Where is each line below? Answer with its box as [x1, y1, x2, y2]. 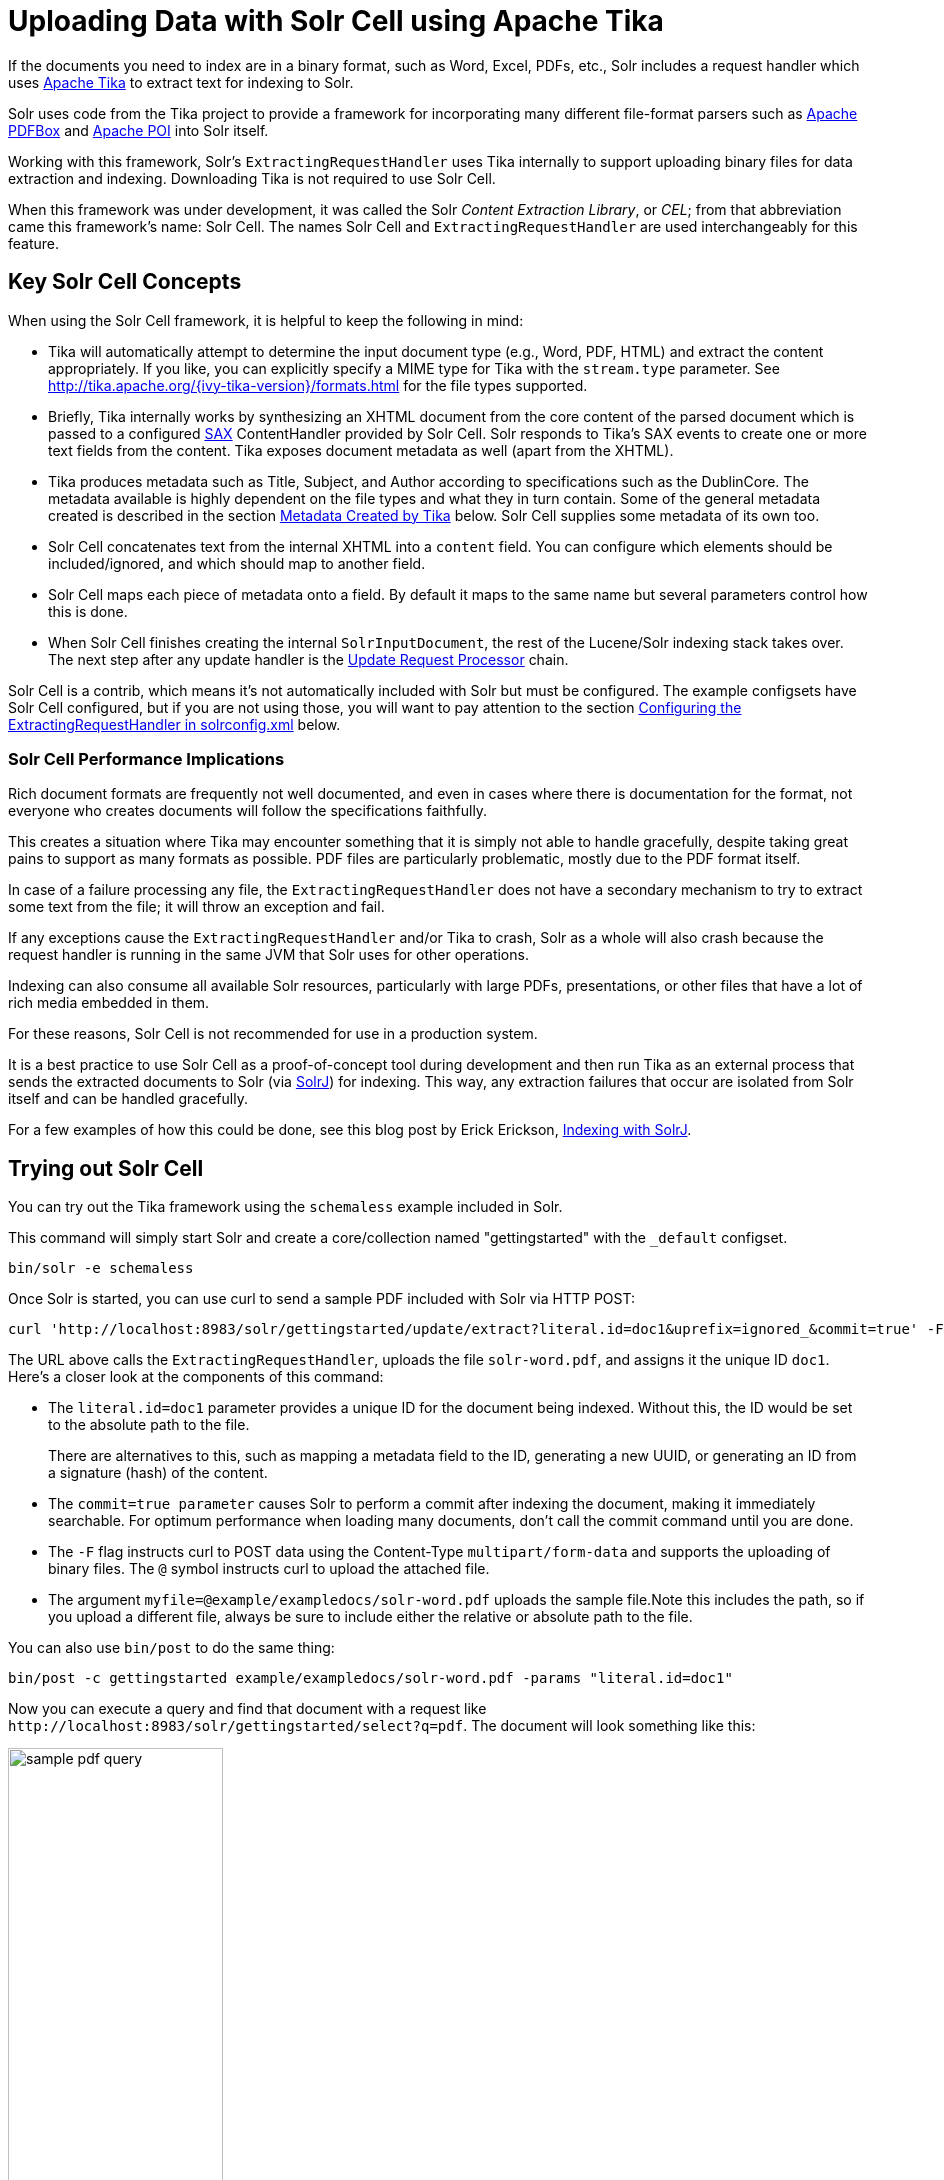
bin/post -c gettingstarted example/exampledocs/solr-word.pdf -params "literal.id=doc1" [8, 1670, 733, 1687]
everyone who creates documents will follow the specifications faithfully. [8, 802, 488, 820]
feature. [8, 234, 60, 252]
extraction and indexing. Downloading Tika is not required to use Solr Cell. [8, 169, 496, 187]
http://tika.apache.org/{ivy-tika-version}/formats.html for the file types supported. [48, 376, 588, 394]
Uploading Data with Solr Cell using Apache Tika [8, 4, 664, 38]
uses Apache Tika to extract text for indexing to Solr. [8, 73, 354, 91]
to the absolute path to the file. [48, 1416, 250, 1434]
